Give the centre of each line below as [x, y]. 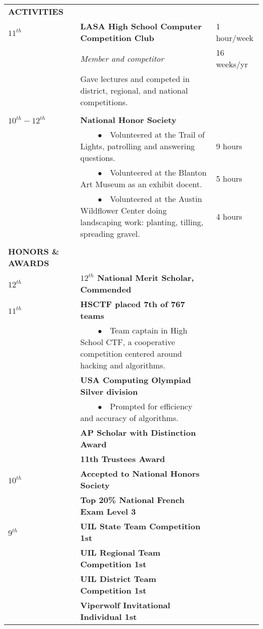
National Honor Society [128, 120]
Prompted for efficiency [151, 406]
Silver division [109, 391]
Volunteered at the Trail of [157, 134]
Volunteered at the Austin [156, 199]
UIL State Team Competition [140, 526]
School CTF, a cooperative [128, 342]
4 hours [229, 216]
